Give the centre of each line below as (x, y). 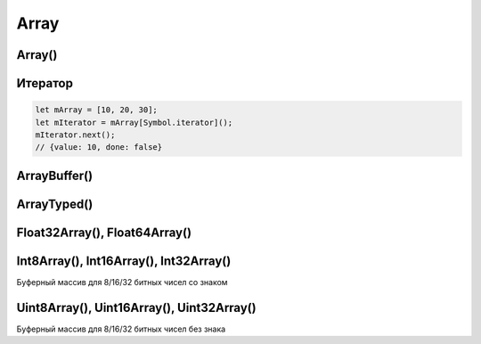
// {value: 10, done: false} (99, 147)
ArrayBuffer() (55, 175)
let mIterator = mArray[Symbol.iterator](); (134, 122)
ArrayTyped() (55, 204)
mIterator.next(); (75, 135)
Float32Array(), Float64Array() (104, 232)
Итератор (45, 83)
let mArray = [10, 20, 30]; (96, 110)
